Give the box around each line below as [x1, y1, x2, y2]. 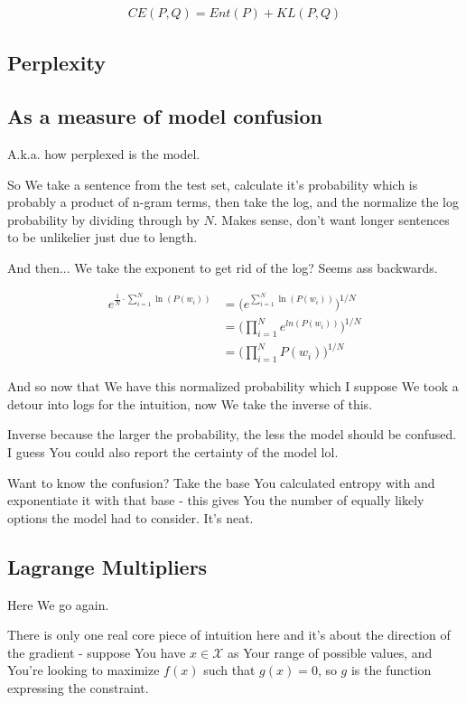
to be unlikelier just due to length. [7, 228, 198, 247]
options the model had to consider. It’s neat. [7, 508, 254, 527]
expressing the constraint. [7, 679, 149, 698]
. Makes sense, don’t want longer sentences [213, 210, 450, 229]
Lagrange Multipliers [7, 552, 208, 580]
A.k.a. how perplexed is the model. [7, 145, 200, 164]
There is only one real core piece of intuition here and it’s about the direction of [7, 625, 451, 644]
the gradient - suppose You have [7, 642, 186, 661]
